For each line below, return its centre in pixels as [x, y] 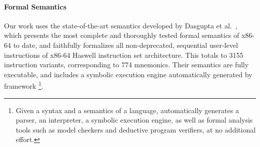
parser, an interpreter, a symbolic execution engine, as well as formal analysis [134, 120]
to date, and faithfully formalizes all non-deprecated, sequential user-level [125, 45]
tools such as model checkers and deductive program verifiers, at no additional [136, 129]
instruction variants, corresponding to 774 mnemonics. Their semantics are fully [126, 65]
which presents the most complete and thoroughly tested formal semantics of [122, 35]
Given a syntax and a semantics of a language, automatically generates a [127, 110]
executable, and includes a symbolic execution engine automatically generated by [128, 74]
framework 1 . [24, 85]
